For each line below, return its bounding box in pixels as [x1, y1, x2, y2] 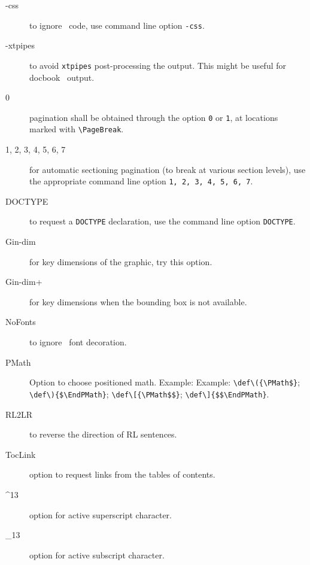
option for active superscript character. [29, 508, 172, 521]
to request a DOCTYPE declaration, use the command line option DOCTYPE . [29, 215, 296, 227]
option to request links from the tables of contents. [29, 468, 215, 481]
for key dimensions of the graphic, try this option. [29, 255, 212, 268]
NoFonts [5, 315, 36, 328]
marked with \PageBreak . [29, 123, 124, 135]
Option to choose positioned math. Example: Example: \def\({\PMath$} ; [29, 376, 300, 388]
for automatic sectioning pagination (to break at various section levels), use [29, 163, 306, 175]
